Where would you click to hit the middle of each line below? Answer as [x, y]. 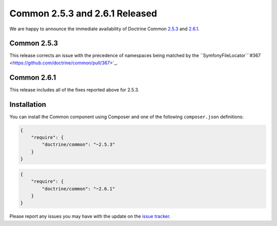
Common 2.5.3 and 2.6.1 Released [83, 13]
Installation [28, 105]
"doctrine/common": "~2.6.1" [78, 189]
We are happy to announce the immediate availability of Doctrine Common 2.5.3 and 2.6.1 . [104, 29]
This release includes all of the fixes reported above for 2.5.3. [74, 89]
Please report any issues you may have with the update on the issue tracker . [90, 216]
